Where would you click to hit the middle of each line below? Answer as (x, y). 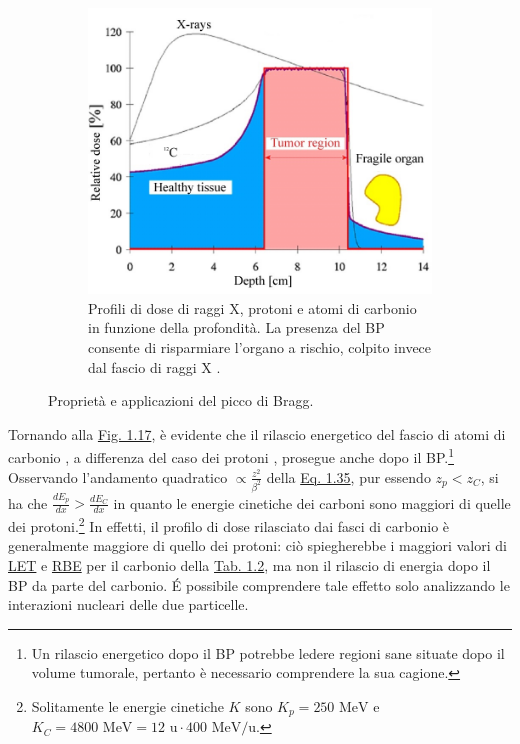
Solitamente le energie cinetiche (127, 705)
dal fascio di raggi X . (154, 366)
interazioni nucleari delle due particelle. (128, 604)
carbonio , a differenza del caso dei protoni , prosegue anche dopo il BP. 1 (231, 456)
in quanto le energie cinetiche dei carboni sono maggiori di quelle (312, 502)
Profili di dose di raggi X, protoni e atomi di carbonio (252, 307)
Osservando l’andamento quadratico (118, 476)
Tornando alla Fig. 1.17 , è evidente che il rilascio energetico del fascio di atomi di (257, 433)
